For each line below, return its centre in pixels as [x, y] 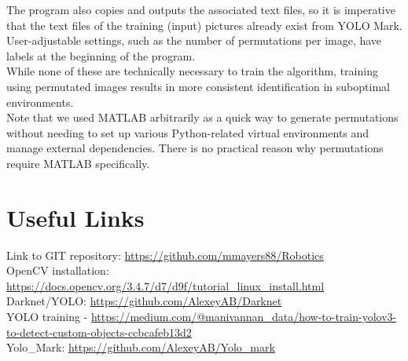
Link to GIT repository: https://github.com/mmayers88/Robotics [165, 255]
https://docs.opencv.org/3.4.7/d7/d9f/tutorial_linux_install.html [165, 285]
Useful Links [75, 217]
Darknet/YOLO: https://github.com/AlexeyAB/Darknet [144, 301]
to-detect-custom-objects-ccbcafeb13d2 [99, 332]
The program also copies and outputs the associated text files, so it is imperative [201, 9]
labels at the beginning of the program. [101, 55]
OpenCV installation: [58, 270]
